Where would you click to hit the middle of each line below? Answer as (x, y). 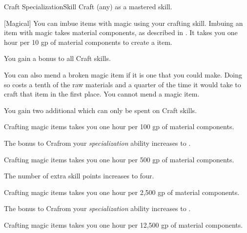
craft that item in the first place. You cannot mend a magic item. (102, 94)
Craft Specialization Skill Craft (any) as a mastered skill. (88, 6)
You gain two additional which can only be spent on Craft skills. (101, 110)
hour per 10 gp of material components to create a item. (88, 42)
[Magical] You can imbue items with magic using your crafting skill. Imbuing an (123, 23)
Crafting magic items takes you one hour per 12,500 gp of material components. (123, 224)
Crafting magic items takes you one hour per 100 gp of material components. (119, 126)
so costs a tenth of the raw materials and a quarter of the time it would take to (123, 84)
